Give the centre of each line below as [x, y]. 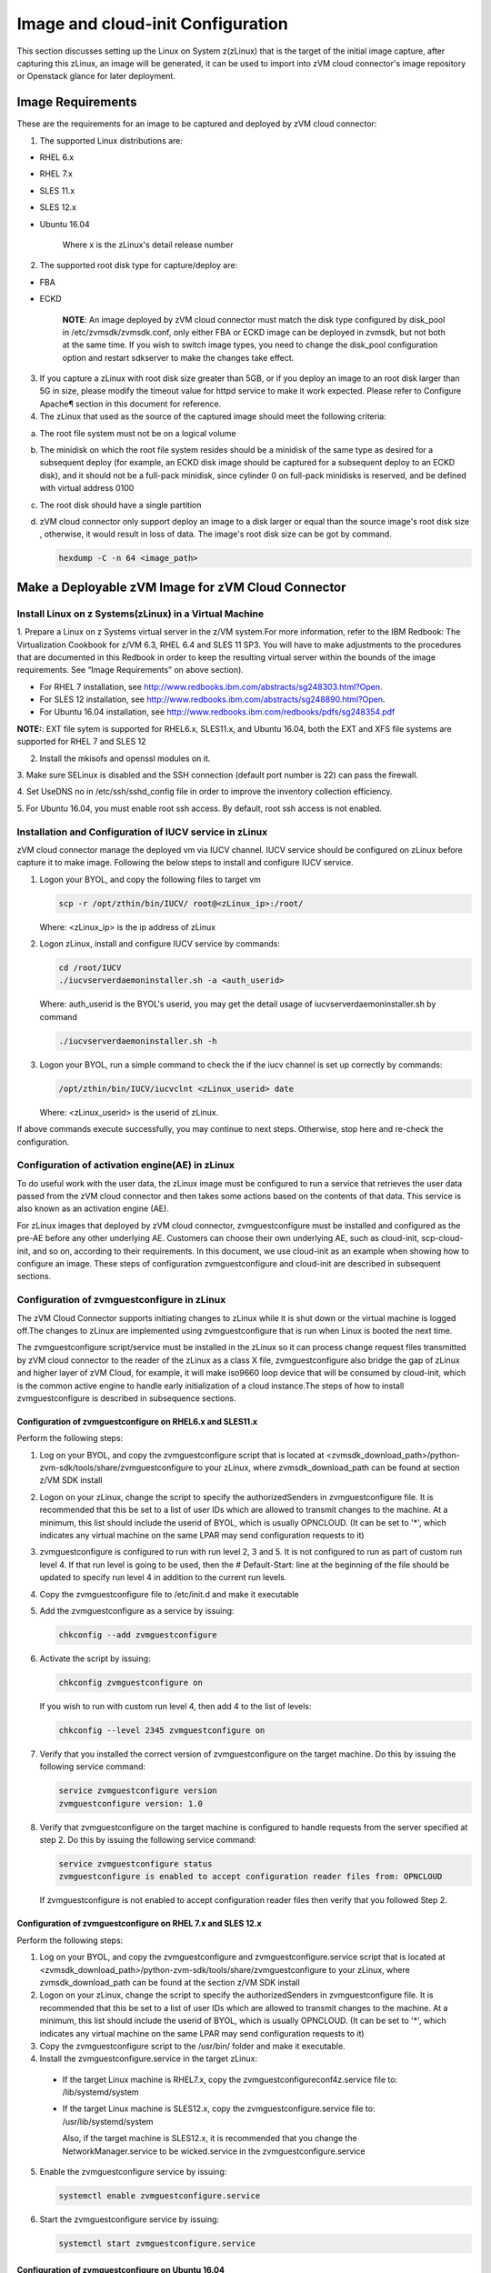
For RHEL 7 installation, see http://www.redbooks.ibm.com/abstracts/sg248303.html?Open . [211, 686]
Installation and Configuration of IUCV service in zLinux [142, 832]
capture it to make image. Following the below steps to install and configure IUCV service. [185, 863]
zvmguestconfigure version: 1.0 [131, 1803]
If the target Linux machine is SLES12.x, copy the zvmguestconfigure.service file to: [219, 2108]
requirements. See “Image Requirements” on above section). [130, 670]
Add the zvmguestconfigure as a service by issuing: [137, 1611]
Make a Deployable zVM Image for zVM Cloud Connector [181, 587]
